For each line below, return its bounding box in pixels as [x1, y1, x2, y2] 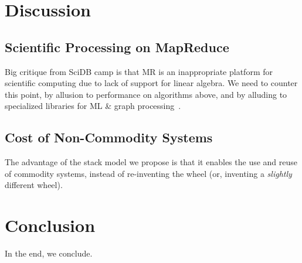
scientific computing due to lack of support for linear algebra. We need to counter [5, 77, 298, 89]
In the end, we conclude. [5, 247, 93, 259]
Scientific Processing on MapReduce [5, 37, 229, 56]
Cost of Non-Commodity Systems [5, 128, 213, 146]
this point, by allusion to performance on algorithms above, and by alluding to [5, 88, 287, 100]
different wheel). [5, 179, 63, 191]
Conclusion [5, 213, 96, 237]
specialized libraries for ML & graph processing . [5, 100, 181, 112]
